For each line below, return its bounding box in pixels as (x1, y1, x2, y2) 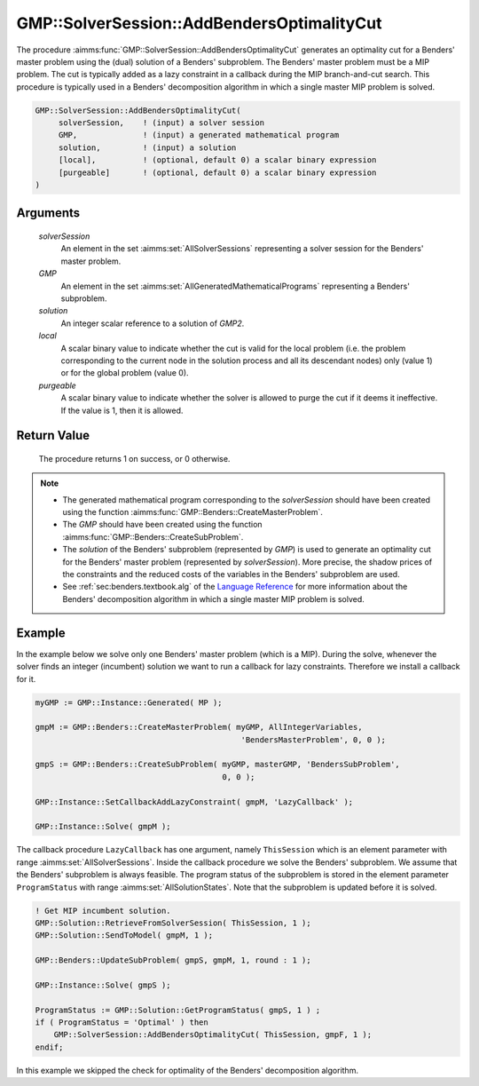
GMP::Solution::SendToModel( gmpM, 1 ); (35, 931, 213, 940)
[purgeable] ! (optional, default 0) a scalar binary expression (58, 167, 377, 178)
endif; (35, 1042, 64, 1052)
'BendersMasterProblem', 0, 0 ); (240, 734, 386, 745)
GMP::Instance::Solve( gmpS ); (35, 979, 172, 990)
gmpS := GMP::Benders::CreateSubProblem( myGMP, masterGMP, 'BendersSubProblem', (35, 759, 401, 770)
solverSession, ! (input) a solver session (58, 118, 265, 128)
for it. (16, 673, 36, 684)
